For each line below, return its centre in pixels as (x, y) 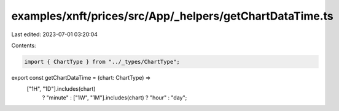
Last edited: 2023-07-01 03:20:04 (55, 34)
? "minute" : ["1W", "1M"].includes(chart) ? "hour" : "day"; (115, 98)
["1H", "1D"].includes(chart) (61, 89)
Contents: (24, 45)
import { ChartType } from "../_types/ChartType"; (102, 62)
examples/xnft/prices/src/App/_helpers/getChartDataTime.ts (173, 16)
